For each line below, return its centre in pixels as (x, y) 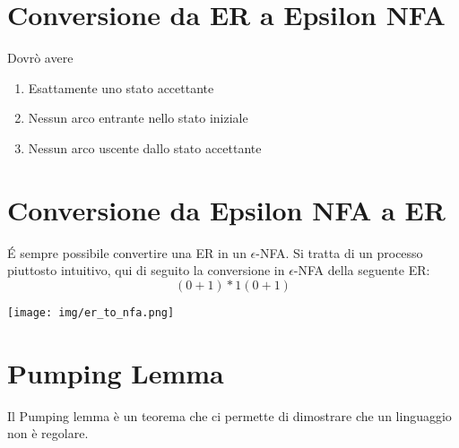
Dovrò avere (40, 58)
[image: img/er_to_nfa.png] (91, 312)
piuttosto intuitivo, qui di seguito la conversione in (146, 270)
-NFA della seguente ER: (362, 270)
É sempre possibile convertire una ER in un (127, 252)
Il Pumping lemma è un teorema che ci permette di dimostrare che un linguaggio (229, 415)
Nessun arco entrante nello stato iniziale (138, 118)
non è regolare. (48, 433)
